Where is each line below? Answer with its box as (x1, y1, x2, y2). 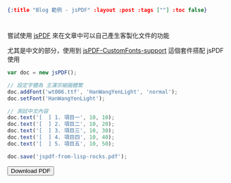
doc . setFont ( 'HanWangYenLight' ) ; (7, 95, 106, 102)
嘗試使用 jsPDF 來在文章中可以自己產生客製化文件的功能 (7, 32, 170, 40)
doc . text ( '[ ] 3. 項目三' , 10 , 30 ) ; (7, 127, 115, 134)
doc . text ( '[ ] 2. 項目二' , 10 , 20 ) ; (7, 120, 115, 128)
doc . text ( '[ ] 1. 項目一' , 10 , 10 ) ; (7, 114, 115, 121)
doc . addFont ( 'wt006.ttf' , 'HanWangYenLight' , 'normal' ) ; (7, 88, 178, 95)
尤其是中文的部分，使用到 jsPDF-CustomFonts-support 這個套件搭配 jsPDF (7, 46, 224, 55)
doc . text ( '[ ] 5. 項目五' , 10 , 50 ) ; (7, 140, 115, 147)
